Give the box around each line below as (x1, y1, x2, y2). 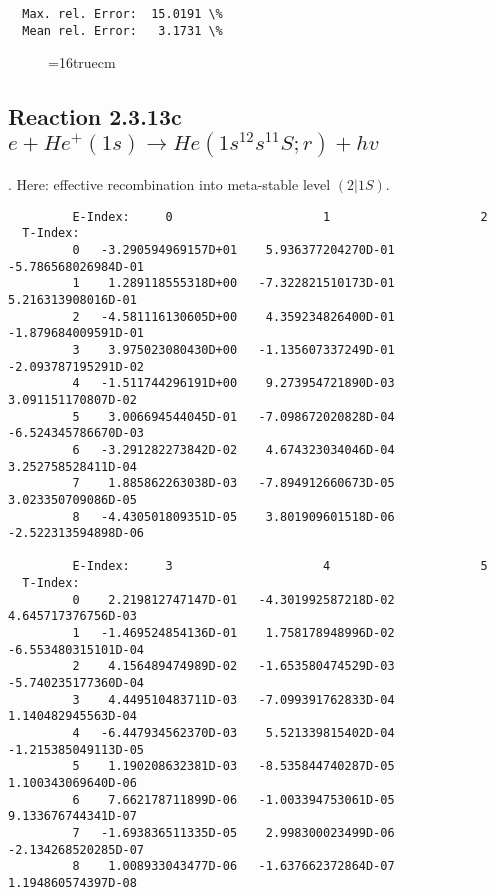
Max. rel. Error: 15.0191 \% (22, 7, 223, 21)
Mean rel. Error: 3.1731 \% (22, 23, 223, 38)
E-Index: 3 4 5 (72, 559, 488, 574)
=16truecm (48, 52, 116, 73)
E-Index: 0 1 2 (72, 209, 488, 224)
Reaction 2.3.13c (8, 101, 182, 132)
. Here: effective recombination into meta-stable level (8, 174, 331, 195)
